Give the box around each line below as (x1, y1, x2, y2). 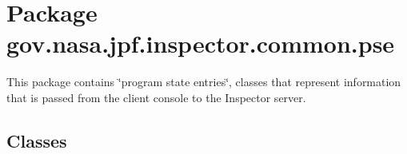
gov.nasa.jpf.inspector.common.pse (6, 27, 395, 60)
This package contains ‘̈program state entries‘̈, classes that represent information (6, 73, 401, 90)
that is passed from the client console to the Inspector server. (6, 89, 306, 105)
